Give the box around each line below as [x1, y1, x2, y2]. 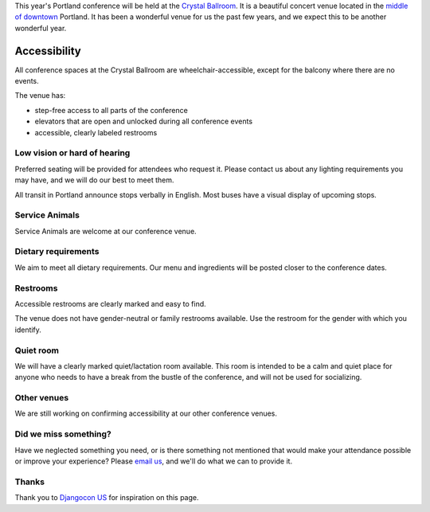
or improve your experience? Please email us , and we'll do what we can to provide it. [14, 456, 293, 466]
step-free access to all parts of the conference [34, 105, 189, 115]
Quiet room [14, 345, 60, 356]
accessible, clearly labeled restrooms [34, 127, 158, 137]
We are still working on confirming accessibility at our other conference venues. [14, 408, 278, 418]
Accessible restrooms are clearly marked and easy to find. [14, 299, 206, 308]
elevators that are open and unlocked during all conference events [34, 116, 253, 127]
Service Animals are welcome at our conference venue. [14, 226, 197, 236]
